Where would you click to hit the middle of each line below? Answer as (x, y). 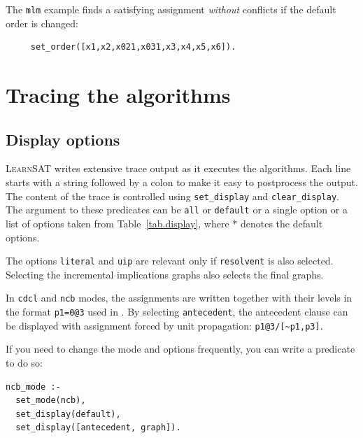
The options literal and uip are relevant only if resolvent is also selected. (170, 261)
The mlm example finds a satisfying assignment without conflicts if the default (171, 9)
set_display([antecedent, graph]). (98, 428)
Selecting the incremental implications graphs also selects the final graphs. (165, 274)
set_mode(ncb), (51, 401)
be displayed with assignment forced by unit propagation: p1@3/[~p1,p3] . (164, 325)
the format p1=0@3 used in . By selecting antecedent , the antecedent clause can (177, 312)
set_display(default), (68, 414)
